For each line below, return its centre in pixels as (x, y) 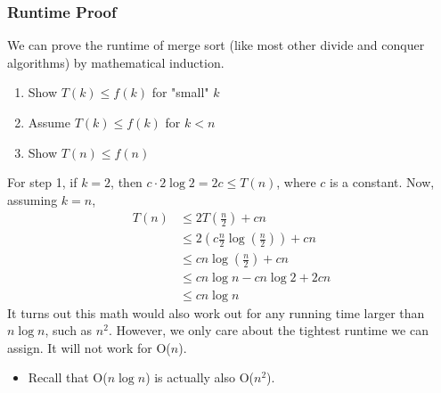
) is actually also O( (200, 377)
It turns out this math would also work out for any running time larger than (216, 312)
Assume (49, 122)
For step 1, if (42, 182)
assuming (33, 199)
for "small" (180, 92)
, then (127, 182)
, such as (69, 330)
